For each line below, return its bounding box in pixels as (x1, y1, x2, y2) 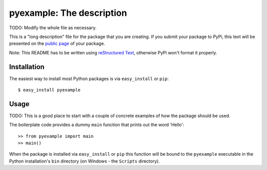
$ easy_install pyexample (18, 87, 81, 93)
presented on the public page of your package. (9, 41, 105, 46)
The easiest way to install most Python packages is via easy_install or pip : (9, 76, 169, 82)
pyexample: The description (9, 7, 127, 18)
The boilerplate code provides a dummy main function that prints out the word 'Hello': (9, 122, 184, 128)
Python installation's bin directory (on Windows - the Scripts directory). (9, 158, 160, 164)
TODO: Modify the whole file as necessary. (9, 25, 96, 31)
